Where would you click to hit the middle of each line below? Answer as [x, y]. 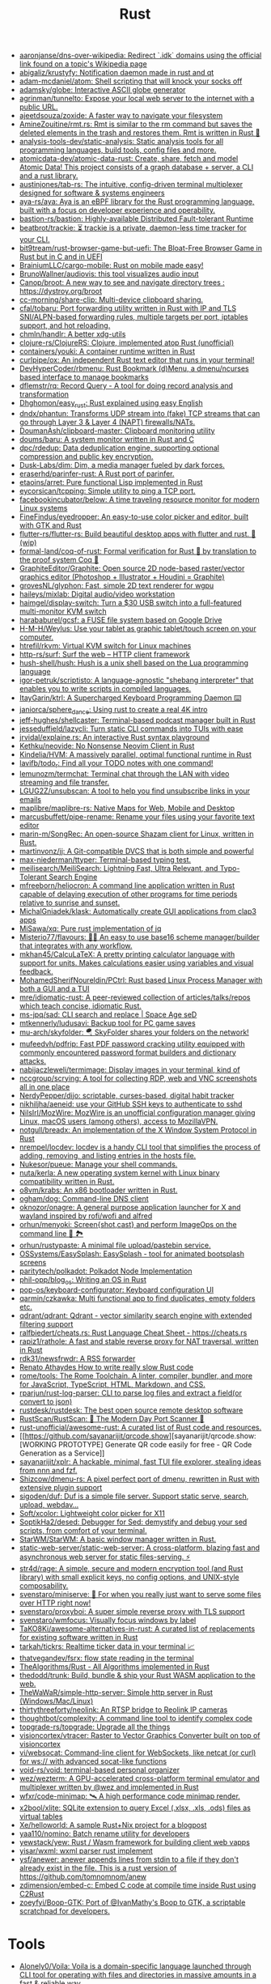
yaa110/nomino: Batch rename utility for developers [104, 1833]
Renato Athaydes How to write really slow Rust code [106, 1367]
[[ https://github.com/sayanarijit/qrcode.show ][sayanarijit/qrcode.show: [138, 1436]
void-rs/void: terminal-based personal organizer [99, 1770]
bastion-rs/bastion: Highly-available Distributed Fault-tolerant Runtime [136, 219]
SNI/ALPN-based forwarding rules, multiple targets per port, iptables [133, 317]
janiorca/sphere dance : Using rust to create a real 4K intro [113, 710]
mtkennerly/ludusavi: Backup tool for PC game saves [107, 1023]
